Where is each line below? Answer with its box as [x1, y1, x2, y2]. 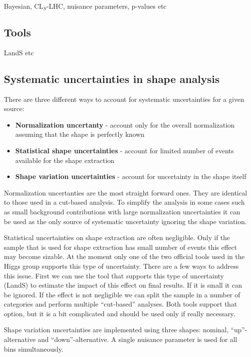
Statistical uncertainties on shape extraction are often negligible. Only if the [4, 232, 230, 243]
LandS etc [4, 47, 34, 57]
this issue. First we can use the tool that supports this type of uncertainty [4, 270, 224, 280]
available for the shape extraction [15, 155, 115, 165]
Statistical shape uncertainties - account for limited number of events [15, 145, 234, 155]
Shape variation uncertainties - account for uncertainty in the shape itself [15, 171, 247, 181]
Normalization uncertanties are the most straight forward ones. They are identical [4, 187, 247, 197]
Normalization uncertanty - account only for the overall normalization [15, 119, 235, 130]
